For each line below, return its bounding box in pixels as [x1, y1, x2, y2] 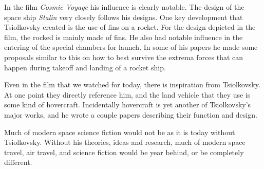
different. [4, 157, 32, 167]
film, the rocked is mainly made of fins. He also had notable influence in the [4, 31, 243, 42]
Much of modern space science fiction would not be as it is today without [4, 126, 235, 137]
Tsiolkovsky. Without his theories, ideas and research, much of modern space [4, 137, 246, 147]
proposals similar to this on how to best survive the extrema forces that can [4, 51, 243, 62]
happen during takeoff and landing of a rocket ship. [4, 62, 166, 72]
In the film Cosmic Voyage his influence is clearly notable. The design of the [4, 2, 244, 12]
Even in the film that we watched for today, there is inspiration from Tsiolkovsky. [4, 79, 260, 90]
